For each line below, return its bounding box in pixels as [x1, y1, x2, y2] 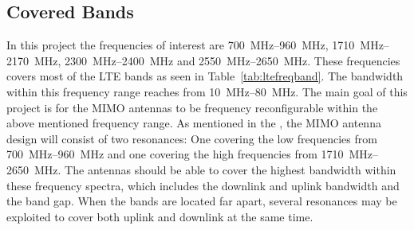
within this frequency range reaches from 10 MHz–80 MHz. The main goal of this [6, 83, 408, 99]
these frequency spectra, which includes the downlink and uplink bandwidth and [6, 177, 400, 193]
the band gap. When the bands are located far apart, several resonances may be [6, 193, 397, 209]
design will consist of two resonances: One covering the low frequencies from [6, 130, 377, 146]
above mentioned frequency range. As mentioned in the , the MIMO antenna [6, 115, 381, 131]
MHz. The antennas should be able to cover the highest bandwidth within [34, 161, 396, 177]
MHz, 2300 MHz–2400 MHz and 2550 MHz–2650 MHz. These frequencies [34, 52, 400, 68]
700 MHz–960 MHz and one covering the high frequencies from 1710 [6, 146, 344, 162]
